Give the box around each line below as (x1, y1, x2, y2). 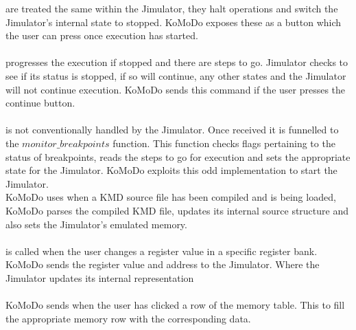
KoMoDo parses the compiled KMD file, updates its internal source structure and (5, 203, 348, 217)
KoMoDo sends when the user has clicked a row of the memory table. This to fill (5, 298, 345, 312)
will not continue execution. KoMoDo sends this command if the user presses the (5, 82, 346, 96)
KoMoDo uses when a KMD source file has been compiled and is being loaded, (5, 190, 336, 204)
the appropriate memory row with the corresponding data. (5, 311, 251, 325)
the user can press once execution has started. (5, 28, 198, 43)
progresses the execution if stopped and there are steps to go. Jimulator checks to (5, 55, 348, 69)
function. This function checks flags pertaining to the (112, 135, 335, 150)
